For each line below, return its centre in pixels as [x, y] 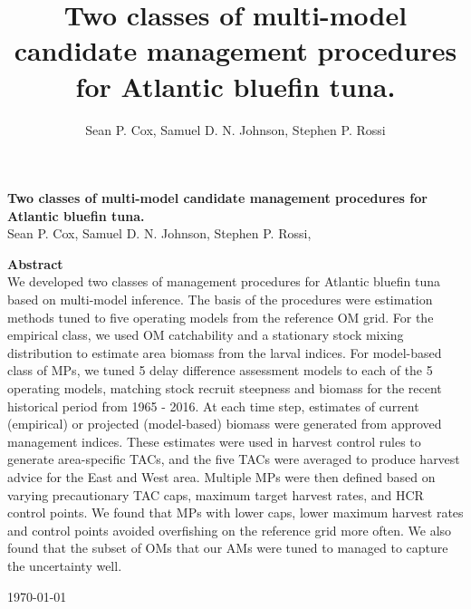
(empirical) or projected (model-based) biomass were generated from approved [225, 424]
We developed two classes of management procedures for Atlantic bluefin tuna [224, 281]
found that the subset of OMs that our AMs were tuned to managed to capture [228, 548]
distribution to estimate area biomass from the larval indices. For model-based [225, 352]
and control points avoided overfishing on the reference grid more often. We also [230, 530]
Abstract [35, 263]
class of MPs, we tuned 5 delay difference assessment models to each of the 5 [220, 370]
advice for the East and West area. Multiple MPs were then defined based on [221, 477]
